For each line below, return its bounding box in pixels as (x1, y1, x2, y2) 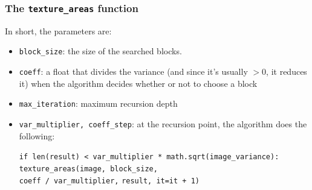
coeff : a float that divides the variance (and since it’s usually (19, 65, 248, 78)
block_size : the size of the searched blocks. (19, 45, 182, 57)
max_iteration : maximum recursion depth (19, 97, 178, 110)
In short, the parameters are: (5, 24, 112, 37)
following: (19, 129, 55, 142)
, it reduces (266, 65, 307, 78)
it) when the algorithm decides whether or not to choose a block (19, 77, 258, 89)
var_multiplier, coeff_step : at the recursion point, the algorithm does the (19, 117, 307, 130)
